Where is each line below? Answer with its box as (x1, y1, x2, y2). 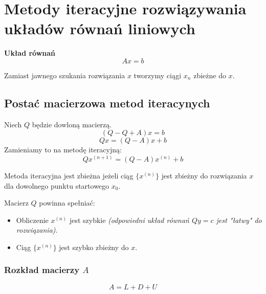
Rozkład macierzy (4, 263, 80, 276)
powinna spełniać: (39, 197, 95, 208)
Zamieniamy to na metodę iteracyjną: (4, 144, 122, 155)
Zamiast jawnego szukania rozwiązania (4, 70, 125, 80)
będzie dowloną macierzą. (32, 119, 112, 129)
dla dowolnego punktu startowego (4, 180, 109, 191)
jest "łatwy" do (216, 214, 262, 225)
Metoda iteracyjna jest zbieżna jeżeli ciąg (4, 170, 134, 180)
